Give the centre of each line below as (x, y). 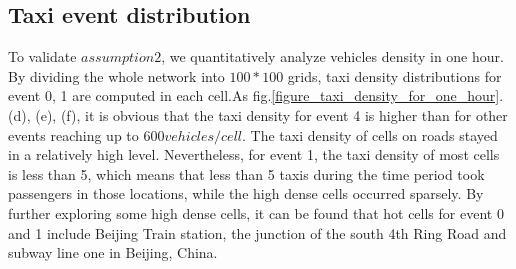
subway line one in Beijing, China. (113, 252)
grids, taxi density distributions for (394, 75)
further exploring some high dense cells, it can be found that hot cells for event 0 (256, 212)
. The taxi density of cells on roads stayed (370, 134)
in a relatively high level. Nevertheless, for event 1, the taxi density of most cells (254, 154)
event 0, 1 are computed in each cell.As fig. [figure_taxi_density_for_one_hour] (254, 95)
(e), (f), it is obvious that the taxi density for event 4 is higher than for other (271, 114)
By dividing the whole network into (116, 75)
